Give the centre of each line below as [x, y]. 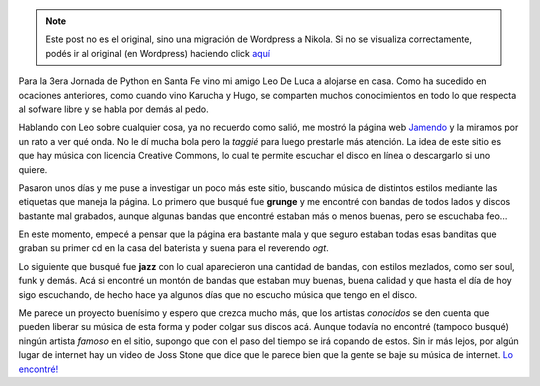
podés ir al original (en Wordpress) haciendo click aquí [157, 53]
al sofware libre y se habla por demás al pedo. [113, 109]
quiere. [33, 169]
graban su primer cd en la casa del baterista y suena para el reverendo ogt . [173, 248]
